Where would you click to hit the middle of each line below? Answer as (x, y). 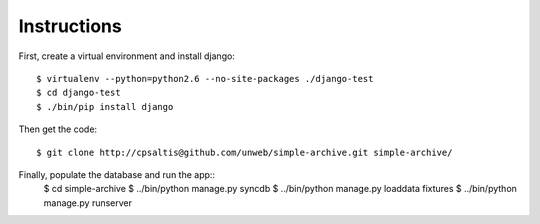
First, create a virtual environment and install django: (126, 56)
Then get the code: (58, 129)
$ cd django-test (78, 93)
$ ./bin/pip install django (105, 106)
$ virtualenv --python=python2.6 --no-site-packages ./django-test (205, 78)
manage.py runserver (88, 202)
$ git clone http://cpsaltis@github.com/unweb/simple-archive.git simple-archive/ (244, 152)
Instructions (70, 26)
